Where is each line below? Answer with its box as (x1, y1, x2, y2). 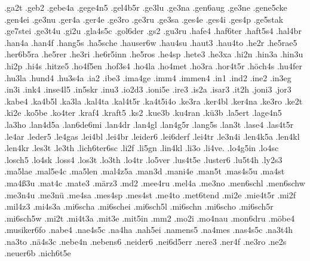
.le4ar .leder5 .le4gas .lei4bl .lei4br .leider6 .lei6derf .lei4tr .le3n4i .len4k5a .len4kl (4, 130, 300, 142)
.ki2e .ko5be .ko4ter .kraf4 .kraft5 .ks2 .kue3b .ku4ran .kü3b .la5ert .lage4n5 (4, 106, 282, 119)
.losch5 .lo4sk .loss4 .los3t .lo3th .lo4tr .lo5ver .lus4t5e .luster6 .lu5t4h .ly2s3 (4, 153, 283, 165)
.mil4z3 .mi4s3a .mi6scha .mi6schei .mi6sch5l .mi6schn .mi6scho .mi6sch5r (4, 200, 274, 213)
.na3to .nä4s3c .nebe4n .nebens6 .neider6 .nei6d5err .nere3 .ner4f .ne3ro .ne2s (4, 235, 287, 247)
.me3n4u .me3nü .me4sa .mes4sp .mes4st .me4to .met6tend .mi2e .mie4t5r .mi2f (4, 188, 296, 201)
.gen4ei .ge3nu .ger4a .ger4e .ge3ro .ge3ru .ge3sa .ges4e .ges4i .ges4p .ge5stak (4, 13, 284, 25)
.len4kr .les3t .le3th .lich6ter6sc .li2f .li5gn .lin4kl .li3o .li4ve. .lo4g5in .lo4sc (4, 142, 279, 154)
